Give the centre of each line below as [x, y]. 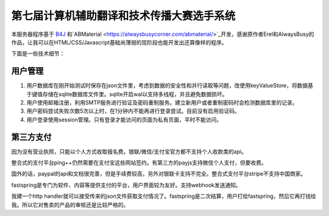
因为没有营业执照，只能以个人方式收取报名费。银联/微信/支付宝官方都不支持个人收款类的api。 [129, 152]
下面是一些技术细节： [38, 54]
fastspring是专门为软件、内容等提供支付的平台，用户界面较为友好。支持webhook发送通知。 [126, 185]
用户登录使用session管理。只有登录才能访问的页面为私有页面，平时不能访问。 [124, 119]
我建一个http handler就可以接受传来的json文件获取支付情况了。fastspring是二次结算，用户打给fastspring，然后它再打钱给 [164, 196]
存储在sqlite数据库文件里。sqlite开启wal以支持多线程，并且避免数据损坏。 [135, 94]
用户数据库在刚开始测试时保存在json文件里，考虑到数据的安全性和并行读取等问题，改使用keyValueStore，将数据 [167, 86]
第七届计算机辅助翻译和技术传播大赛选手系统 [123, 16]
